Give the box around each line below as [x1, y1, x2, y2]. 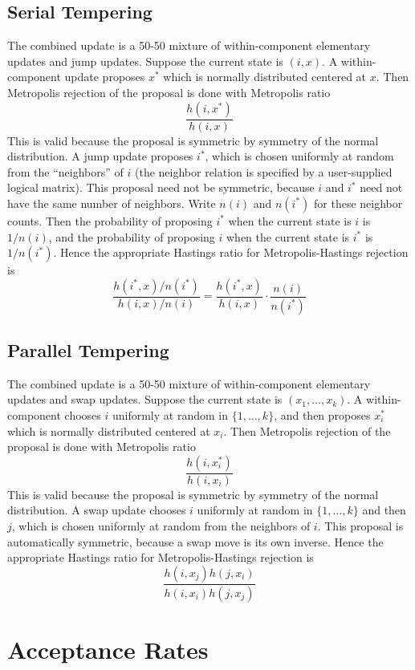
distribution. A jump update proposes [7, 148, 193, 164]
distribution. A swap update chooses [7, 501, 186, 518]
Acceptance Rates [7, 632, 209, 665]
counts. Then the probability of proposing [7, 212, 213, 229]
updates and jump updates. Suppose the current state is [7, 52, 283, 69]
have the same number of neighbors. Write [7, 194, 216, 211]
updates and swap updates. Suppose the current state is [7, 391, 283, 408]
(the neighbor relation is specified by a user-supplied [135, 163, 393, 180]
